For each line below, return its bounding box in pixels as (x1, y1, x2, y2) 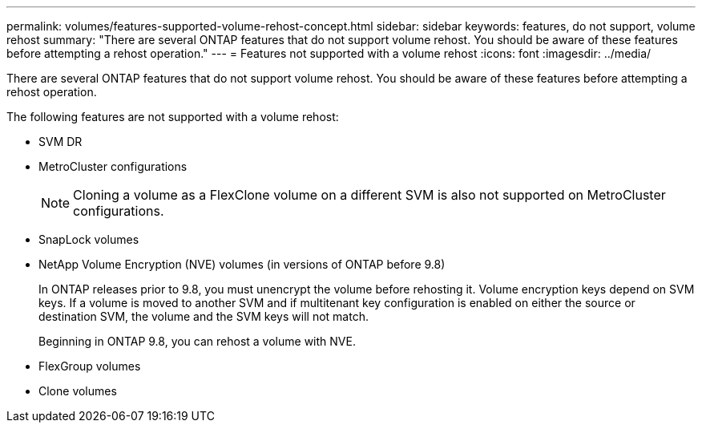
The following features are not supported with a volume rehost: (6, 110, 339, 123)
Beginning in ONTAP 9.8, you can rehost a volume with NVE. (38, 334, 356, 348)
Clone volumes (38, 384, 117, 398)
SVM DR (38, 135, 83, 148)
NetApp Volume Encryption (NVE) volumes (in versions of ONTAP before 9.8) (38, 257, 446, 271)
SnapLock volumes (38, 233, 139, 246)
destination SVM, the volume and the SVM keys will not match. (38, 310, 369, 323)
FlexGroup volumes (38, 359, 141, 373)
